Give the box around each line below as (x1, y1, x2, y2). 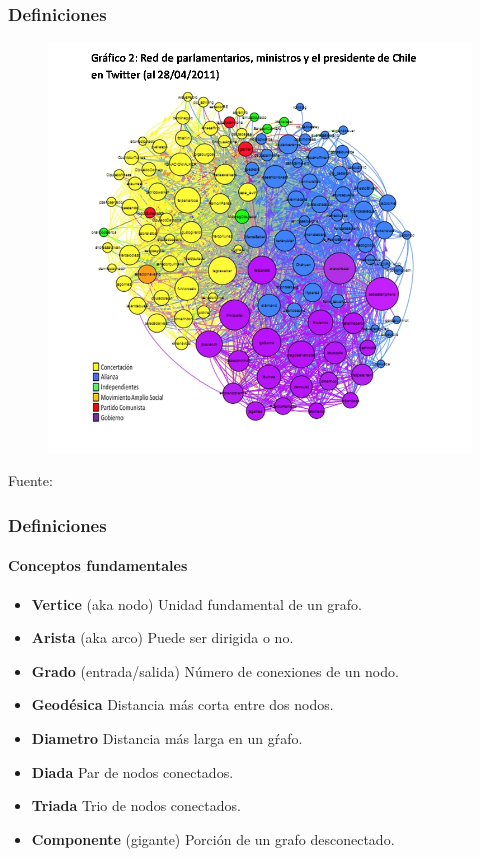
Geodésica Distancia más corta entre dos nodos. (31, 694, 334, 715)
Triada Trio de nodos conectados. (31, 795, 241, 816)
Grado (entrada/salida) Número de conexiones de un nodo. (31, 660, 399, 681)
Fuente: (8, 470, 53, 491)
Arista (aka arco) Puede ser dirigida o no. (31, 627, 294, 648)
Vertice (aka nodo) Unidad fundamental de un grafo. (31, 593, 362, 614)
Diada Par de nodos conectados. (31, 761, 234, 782)
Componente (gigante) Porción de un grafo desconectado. (31, 828, 395, 849)
